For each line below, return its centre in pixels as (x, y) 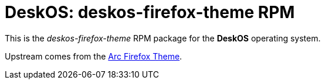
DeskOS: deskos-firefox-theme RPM (150, 12)
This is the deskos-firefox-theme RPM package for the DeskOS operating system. (163, 38)
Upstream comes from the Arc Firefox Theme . (94, 56)
